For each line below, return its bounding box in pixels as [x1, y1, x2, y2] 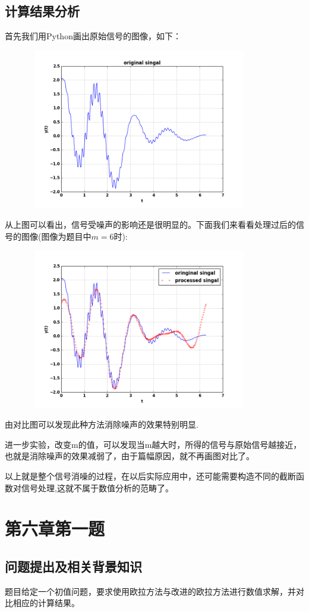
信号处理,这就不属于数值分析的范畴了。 [21, 481, 174, 494]
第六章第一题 [5, 516, 105, 541]
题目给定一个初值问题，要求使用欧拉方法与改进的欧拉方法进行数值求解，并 [5, 585, 296, 597]
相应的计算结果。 [12, 597, 80, 609]
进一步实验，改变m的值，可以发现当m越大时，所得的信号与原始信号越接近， [5, 438, 302, 450]
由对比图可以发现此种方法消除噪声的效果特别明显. [5, 418, 198, 431]
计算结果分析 [5, 2, 80, 20]
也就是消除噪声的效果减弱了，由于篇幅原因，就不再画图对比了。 [5, 450, 254, 462]
